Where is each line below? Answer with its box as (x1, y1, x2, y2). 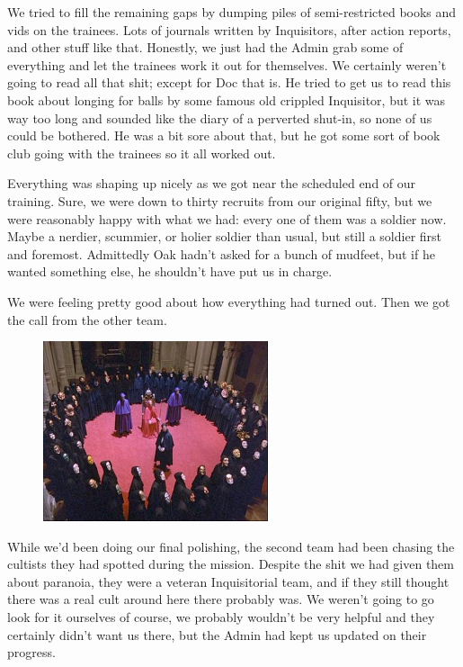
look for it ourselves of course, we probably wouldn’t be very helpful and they (7, 608, 435, 626)
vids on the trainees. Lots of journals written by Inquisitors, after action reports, (7, 20, 451, 39)
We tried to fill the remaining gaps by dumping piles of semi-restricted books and (7, 3, 457, 21)
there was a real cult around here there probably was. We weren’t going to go (7, 590, 434, 608)
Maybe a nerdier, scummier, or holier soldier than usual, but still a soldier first (7, 227, 442, 246)
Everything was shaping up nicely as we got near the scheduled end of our (7, 174, 416, 193)
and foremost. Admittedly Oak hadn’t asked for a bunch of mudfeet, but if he (7, 244, 435, 263)
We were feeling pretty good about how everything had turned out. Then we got (7, 292, 450, 311)
